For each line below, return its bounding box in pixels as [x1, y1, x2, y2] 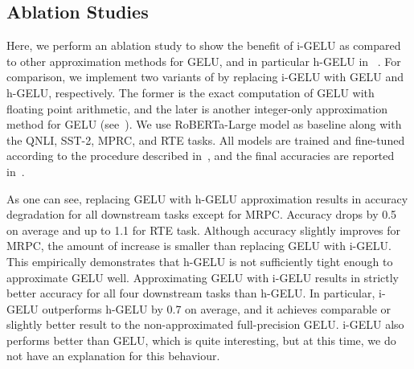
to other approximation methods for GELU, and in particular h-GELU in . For [6, 52, 401, 69]
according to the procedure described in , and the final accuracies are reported [6, 147, 395, 164]
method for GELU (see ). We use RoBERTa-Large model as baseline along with [6, 116, 402, 133]
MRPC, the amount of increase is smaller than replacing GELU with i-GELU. [6, 237, 391, 254]
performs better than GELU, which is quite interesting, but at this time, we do [6, 331, 396, 348]
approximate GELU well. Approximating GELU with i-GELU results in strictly [6, 269, 399, 285]
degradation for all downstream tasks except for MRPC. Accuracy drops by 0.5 [6, 206, 397, 223]
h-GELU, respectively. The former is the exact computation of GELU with [6, 84, 375, 100]
